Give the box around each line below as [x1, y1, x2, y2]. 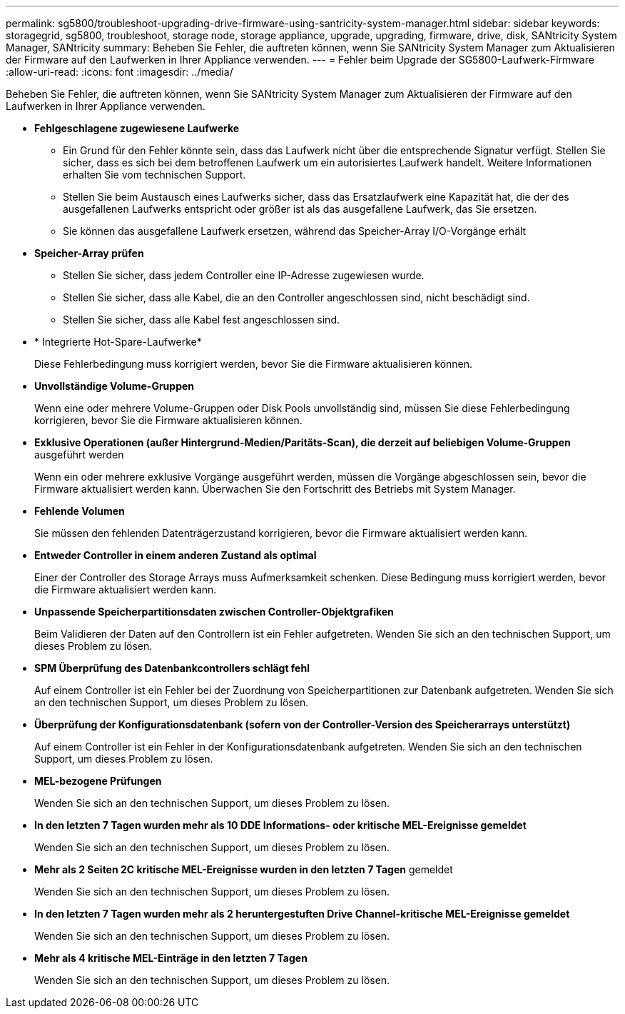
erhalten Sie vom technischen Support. [63, 169, 246, 181]
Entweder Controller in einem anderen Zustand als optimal [34, 549, 317, 561]
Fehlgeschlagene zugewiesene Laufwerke [34, 122, 240, 134]
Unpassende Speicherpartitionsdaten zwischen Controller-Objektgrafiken [34, 606, 394, 618]
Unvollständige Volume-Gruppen [34, 380, 195, 392]
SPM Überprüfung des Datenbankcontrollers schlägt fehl [34, 662, 310, 674]
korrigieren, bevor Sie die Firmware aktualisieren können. [34, 414, 303, 426]
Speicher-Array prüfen [34, 247, 144, 259]
